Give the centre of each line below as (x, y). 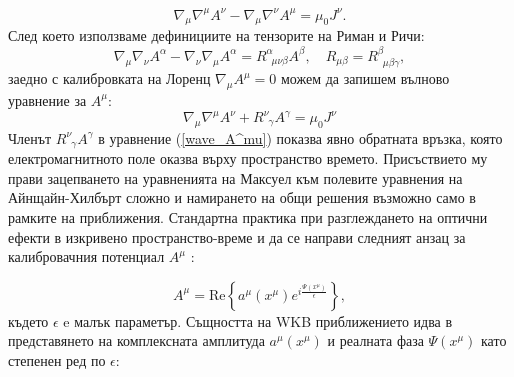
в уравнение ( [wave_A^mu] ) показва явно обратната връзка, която (300, 137)
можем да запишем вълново (365, 78)
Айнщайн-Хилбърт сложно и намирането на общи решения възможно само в (242, 197)
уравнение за (47, 99)
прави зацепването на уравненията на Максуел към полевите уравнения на (235, 177)
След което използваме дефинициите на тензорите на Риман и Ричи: (216, 35)
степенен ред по (57, 360)
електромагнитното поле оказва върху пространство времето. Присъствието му (248, 158)
